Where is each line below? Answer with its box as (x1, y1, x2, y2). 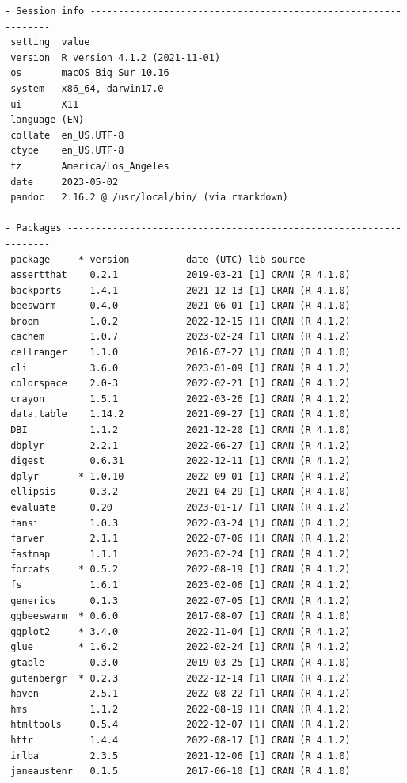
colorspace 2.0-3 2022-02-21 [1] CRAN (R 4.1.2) (10, 378, 351, 390)
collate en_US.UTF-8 (10, 129, 124, 141)
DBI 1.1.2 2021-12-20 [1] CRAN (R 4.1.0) (10, 424, 351, 436)
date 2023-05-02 (10, 176, 119, 188)
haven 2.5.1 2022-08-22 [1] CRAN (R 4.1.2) (10, 688, 351, 700)
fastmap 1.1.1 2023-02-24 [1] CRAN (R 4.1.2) (10, 548, 351, 560)
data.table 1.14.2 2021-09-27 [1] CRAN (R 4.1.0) (10, 409, 351, 420)
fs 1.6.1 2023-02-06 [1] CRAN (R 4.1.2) (10, 579, 351, 591)
